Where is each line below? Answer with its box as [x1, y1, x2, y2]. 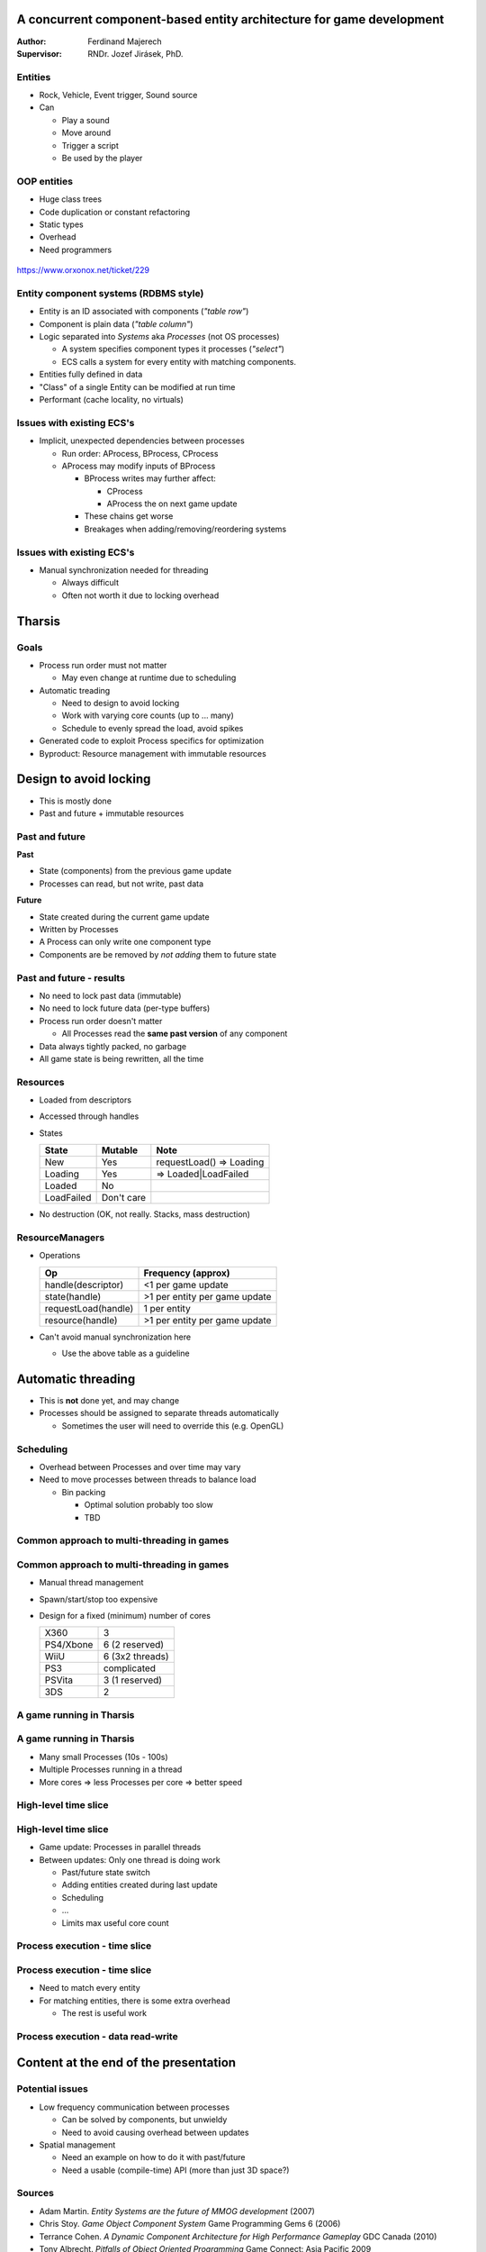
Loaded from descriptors [39, 1094, 132, 1105]
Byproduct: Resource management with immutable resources [39, 748, 267, 758]
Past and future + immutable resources [39, 807, 184, 819]
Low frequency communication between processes [39, 2102, 229, 2112]
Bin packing [61, 1486, 106, 1497]
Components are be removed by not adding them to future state [39, 949, 277, 959]
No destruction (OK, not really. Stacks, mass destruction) [39, 1209, 251, 1220]
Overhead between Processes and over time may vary [39, 1461, 241, 1472]
